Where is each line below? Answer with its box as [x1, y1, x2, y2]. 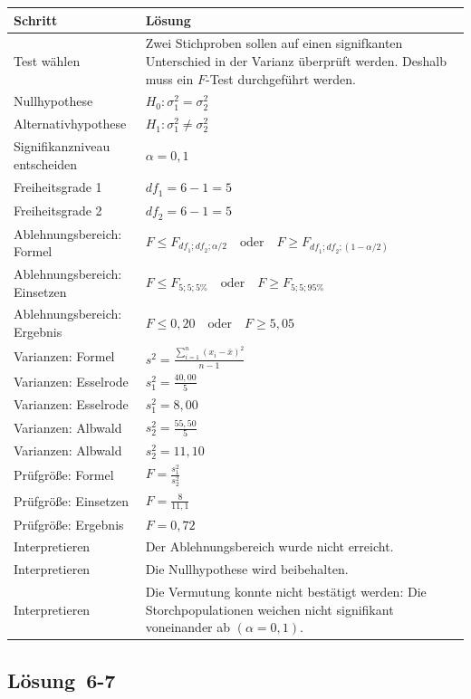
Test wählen [14, 51, 81, 70]
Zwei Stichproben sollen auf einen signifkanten [145, 34, 403, 53]
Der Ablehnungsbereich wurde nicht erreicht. [145, 537, 394, 556]
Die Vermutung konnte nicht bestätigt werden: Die [145, 582, 427, 601]
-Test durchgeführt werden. [205, 69, 356, 88]
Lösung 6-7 [7, 665, 116, 694]
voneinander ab [145, 618, 231, 637]
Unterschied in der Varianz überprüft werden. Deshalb [145, 51, 447, 70]
